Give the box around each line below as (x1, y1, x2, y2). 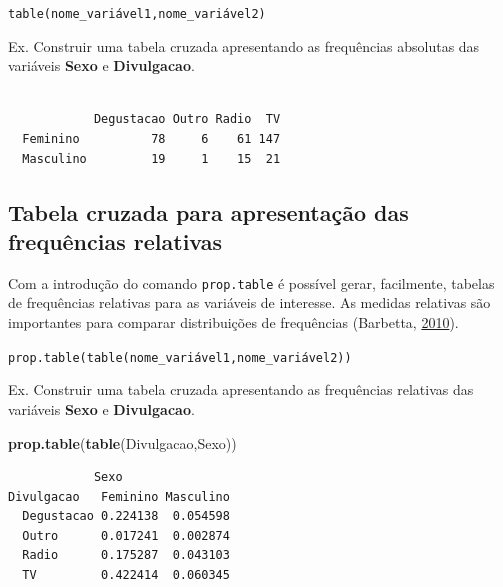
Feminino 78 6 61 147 (22, 132, 281, 147)
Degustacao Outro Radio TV (93, 112, 281, 127)
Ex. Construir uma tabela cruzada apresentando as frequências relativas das (8, 379, 474, 400)
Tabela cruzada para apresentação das (8, 196, 409, 227)
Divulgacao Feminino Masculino (8, 489, 230, 504)
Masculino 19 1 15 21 (22, 151, 281, 166)
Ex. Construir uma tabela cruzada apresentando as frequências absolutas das (8, 35, 480, 56)
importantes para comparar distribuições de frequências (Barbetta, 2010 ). (8, 312, 459, 333)
